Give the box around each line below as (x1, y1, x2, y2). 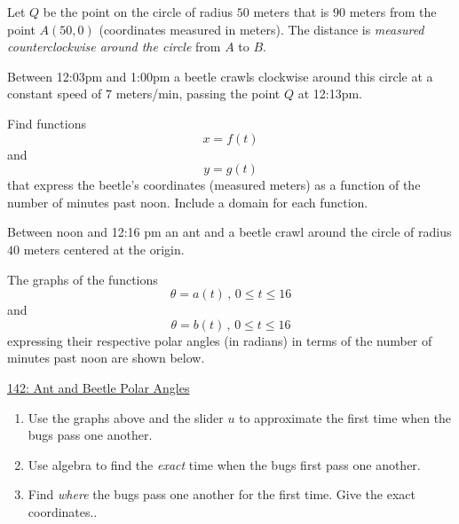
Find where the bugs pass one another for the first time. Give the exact (28, 485, 415, 504)
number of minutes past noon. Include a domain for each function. (7, 192, 368, 211)
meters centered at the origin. (23, 239, 185, 258)
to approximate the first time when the (239, 408, 452, 426)
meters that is (253, 3, 329, 20)
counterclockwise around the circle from (7, 37, 221, 56)
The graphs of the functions (7, 270, 158, 288)
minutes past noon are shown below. (7, 348, 205, 367)
